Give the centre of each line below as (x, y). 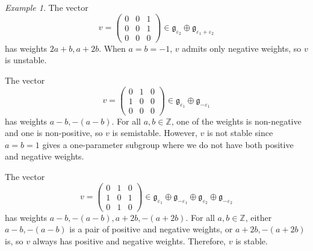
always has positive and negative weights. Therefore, (129, 241)
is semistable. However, (155, 133)
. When (112, 48)
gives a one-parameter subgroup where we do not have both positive (168, 144)
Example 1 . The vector (47, 7)
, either (259, 217)
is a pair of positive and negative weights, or (151, 229)
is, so (14, 241)
